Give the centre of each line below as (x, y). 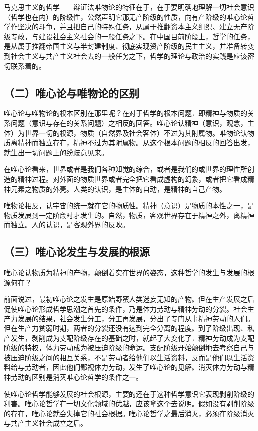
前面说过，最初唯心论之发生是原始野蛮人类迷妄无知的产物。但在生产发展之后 (129, 299)
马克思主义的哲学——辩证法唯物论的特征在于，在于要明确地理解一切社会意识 (129, 7)
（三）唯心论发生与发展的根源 (77, 252)
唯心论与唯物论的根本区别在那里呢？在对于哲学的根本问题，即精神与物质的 (126, 113)
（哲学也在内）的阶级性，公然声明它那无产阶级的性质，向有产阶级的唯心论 (126, 17)
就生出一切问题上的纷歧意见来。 (56, 152)
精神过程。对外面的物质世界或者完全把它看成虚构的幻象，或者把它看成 (132, 178)
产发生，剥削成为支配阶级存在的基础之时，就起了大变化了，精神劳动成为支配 (129, 338)
